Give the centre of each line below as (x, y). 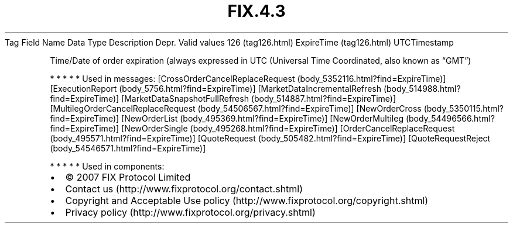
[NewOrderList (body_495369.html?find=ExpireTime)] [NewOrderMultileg (262, 118)
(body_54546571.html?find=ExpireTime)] (128, 148)
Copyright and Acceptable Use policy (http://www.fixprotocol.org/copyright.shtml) (247, 200)
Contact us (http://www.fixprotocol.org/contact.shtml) (184, 189)
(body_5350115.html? (464, 108)
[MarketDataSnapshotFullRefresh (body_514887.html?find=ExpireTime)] (259, 98)
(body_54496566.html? (450, 118)
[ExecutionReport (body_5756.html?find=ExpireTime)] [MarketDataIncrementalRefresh (216, 88)
